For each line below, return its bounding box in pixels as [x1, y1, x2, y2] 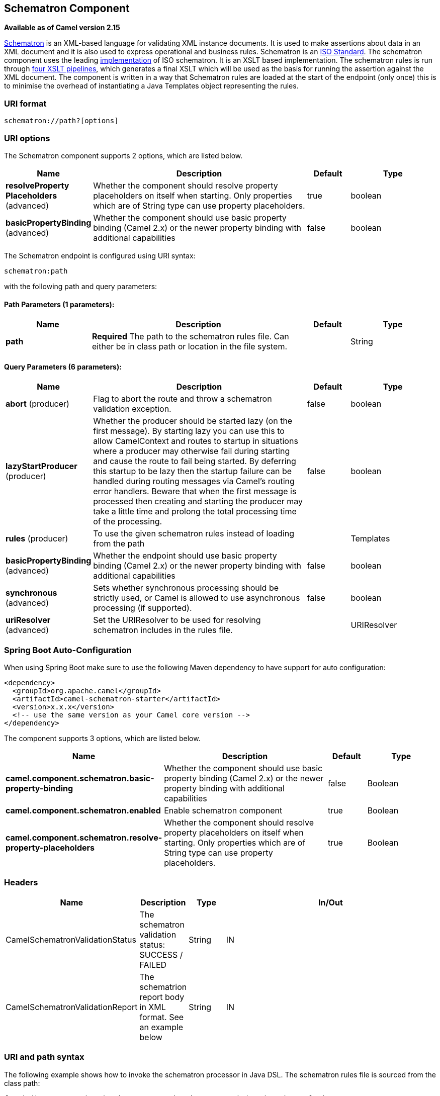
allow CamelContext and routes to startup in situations [93, 436, 298, 446]
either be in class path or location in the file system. [92, 341, 288, 352]
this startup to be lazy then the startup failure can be [93, 466, 292, 477]
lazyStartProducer [6, 461, 77, 472]
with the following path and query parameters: [4, 282, 157, 291]
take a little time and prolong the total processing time [93, 506, 297, 517]
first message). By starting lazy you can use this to [93, 426, 285, 436]
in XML [139, 1001, 166, 1012]
